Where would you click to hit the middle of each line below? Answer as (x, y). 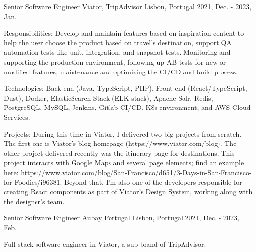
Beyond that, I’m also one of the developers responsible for (153, 182)
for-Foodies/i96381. (33, 182)
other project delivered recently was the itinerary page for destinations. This (119, 153)
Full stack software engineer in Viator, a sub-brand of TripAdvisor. (105, 244)
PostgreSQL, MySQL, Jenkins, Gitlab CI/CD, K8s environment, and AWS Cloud (127, 107)
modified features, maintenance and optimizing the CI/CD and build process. (121, 71)
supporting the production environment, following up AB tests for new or (115, 61)
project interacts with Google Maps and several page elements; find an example (124, 162)
